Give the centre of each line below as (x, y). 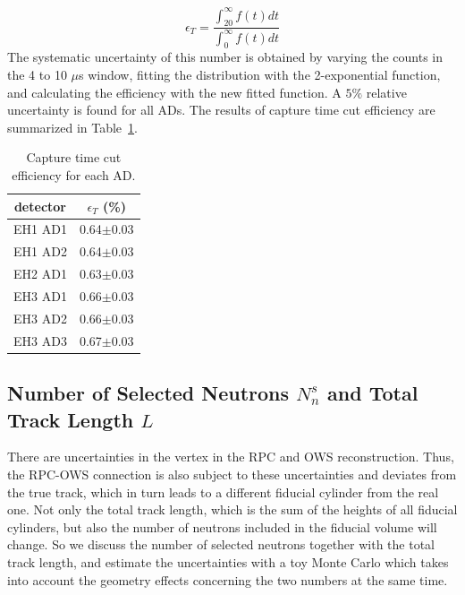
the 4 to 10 (37, 75)
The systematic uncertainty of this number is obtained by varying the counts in (225, 57)
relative (386, 92)
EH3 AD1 (40, 296)
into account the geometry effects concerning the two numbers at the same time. (228, 579)
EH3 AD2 (40, 318)
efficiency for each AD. (74, 175)
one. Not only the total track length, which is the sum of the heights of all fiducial (232, 509)
